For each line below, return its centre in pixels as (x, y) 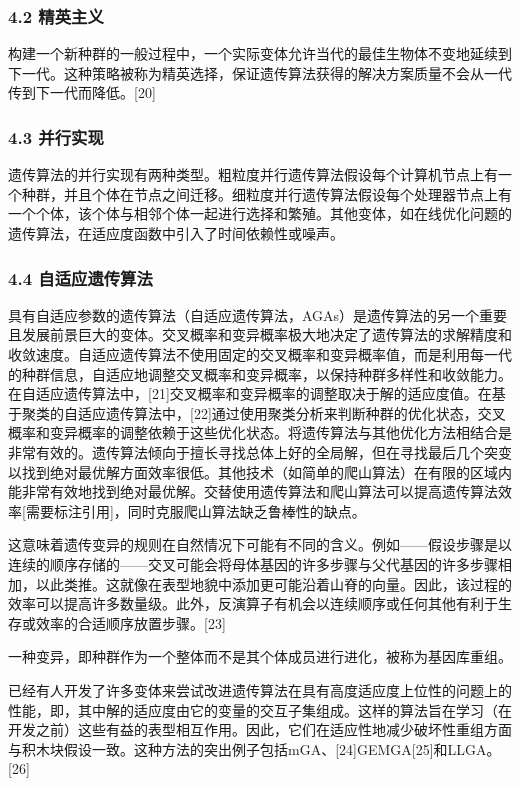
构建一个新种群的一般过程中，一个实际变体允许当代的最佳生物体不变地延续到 (260, 53)
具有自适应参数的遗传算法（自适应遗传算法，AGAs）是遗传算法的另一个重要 (258, 314)
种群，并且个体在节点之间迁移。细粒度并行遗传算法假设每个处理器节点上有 (266, 193)
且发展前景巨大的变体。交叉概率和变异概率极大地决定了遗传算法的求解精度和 (260, 334)
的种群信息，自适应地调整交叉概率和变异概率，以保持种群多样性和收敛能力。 (260, 373)
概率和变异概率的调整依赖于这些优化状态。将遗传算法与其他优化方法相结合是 (260, 432)
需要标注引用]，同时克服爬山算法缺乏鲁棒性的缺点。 (195, 510)
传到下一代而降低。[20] (82, 92)
